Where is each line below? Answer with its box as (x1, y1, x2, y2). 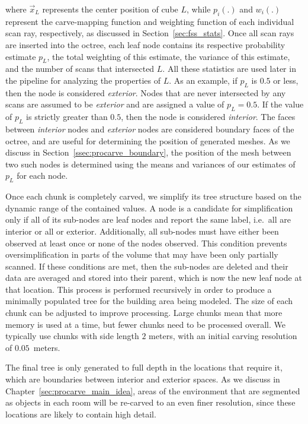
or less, (273, 74, 299, 86)
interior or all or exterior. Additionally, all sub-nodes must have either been (5, 224, 279, 237)
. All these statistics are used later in (162, 62, 296, 75)
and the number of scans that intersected (5, 62, 155, 75)
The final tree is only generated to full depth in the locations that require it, (5, 361, 283, 374)
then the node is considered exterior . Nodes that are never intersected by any (5, 86, 286, 99)
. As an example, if (169, 74, 238, 86)
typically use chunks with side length (5, 330, 139, 342)
